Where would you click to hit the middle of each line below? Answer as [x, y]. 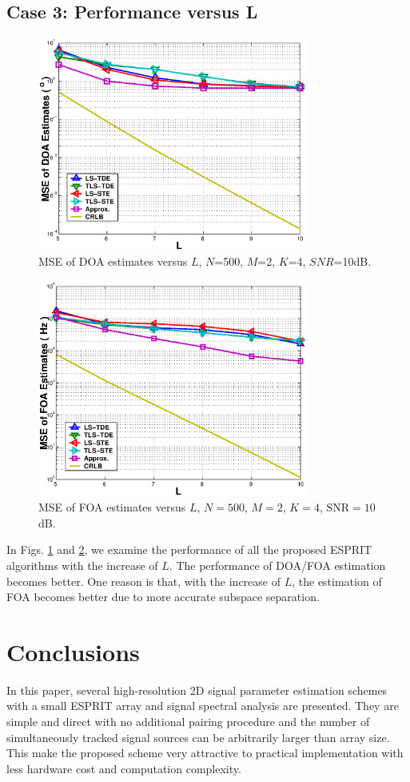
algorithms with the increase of [82, 565]
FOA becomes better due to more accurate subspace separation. [163, 597]
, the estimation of [337, 581]
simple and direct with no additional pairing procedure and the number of [188, 722]
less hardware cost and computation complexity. [124, 768]
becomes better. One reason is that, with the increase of [143, 581]
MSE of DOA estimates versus [113, 261]
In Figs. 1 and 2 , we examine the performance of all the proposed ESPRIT [189, 549]
